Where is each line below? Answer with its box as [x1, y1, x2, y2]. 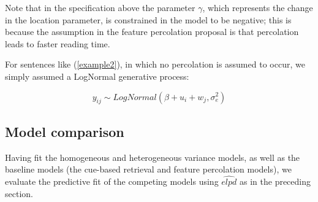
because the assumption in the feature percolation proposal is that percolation [5, 25, 299, 38]
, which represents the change [202, 1, 313, 14]
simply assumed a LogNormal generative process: [5, 69, 189, 82]
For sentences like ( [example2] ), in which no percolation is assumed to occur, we [5, 58, 305, 71]
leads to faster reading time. [5, 37, 110, 50]
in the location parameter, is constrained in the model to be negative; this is [5, 13, 292, 26]
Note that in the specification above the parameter [5, 1, 195, 14]
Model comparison [5, 122, 124, 141]
